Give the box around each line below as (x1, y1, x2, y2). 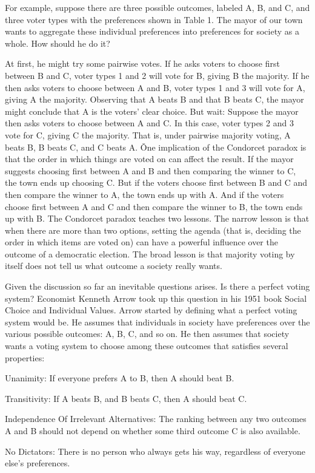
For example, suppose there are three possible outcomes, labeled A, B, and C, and (5, 1, 310, 13)
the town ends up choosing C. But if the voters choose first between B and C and (5, 176, 307, 189)
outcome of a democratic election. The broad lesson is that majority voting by (5, 247, 295, 260)
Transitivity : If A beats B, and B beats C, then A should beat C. (5, 392, 247, 404)
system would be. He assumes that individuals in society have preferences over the (5, 315, 310, 328)
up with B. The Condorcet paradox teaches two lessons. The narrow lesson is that (5, 212, 310, 225)
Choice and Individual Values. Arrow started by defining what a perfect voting (5, 304, 297, 316)
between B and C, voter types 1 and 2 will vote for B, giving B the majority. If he (5, 69, 310, 81)
